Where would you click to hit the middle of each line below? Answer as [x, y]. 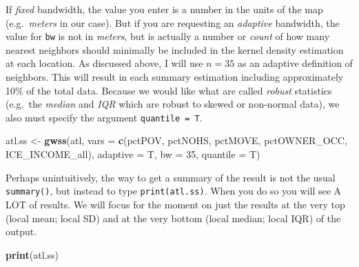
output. [21, 231]
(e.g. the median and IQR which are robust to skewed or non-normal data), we [173, 104]
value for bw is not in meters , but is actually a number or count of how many [168, 36]
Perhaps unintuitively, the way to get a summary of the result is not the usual [171, 177]
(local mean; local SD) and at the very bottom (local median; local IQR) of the [173, 218]
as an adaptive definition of [295, 63]
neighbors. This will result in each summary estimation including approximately [175, 77]
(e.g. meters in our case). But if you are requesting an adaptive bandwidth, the [173, 22]
